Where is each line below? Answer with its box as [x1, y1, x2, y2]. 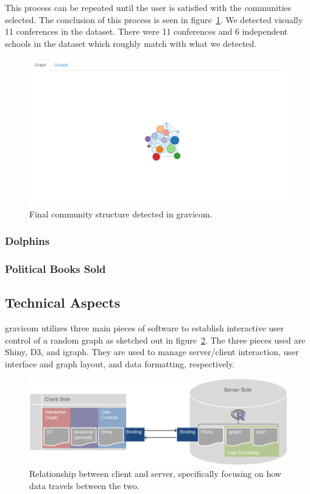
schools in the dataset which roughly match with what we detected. [5, 37, 257, 49]
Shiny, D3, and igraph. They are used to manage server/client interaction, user [5, 345, 299, 358]
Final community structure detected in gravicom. [29, 207, 213, 220]
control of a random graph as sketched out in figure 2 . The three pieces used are [5, 333, 306, 346]
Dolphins [5, 233, 50, 249]
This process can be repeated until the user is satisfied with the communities [5, 1, 292, 13]
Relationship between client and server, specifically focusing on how [29, 467, 281, 480]
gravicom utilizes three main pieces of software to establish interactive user [5, 321, 284, 334]
